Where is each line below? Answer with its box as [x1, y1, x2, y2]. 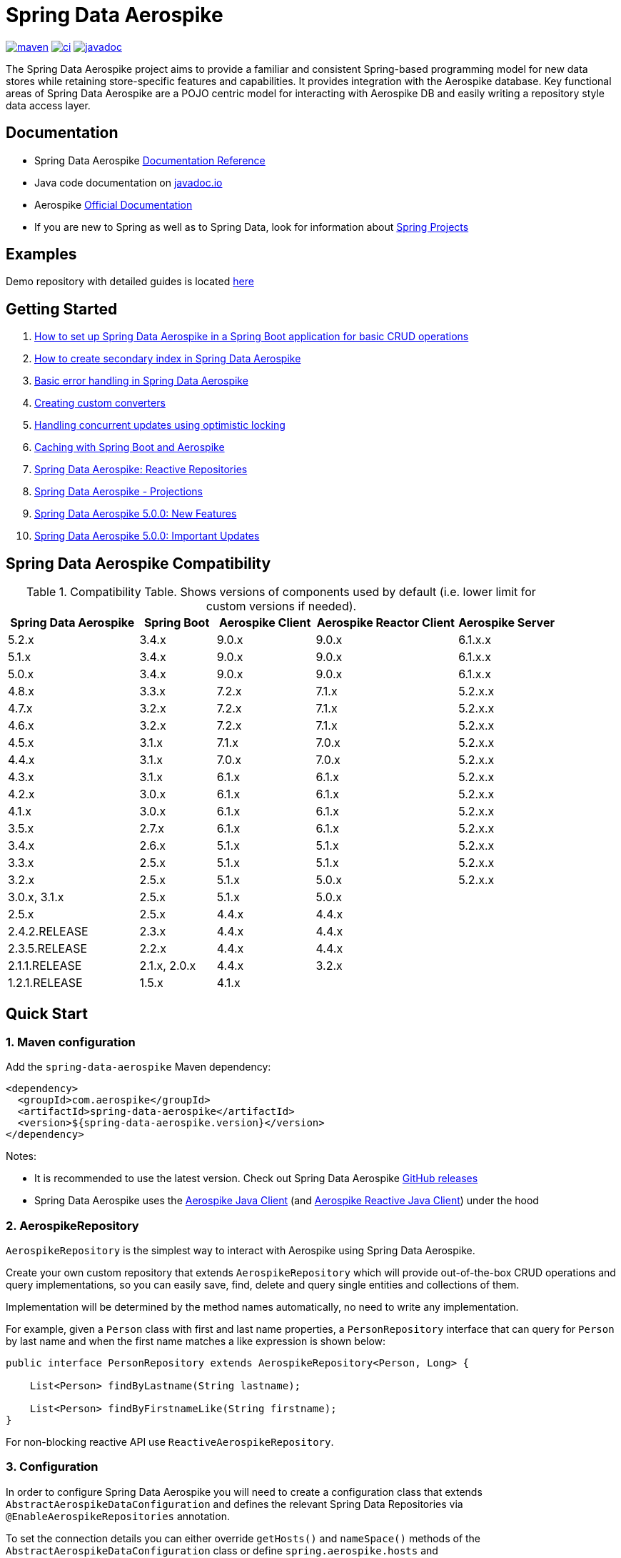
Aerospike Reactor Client [316, 615, 455, 630]
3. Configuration [6, 1459, 99, 1474]
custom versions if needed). [206, 599, 357, 614]
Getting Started [6, 299, 118, 318]
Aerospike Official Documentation [34, 198, 193, 211]
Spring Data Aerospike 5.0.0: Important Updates [34, 530, 260, 542]
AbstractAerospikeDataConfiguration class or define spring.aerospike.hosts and [6, 1544, 438, 1557]
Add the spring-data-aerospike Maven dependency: [6, 1061, 271, 1073]
